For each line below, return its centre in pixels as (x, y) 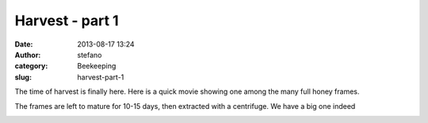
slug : (23, 77)
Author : (28, 54)
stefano (90, 54)
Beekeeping (97, 66)
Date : (24, 44)
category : (31, 66)
